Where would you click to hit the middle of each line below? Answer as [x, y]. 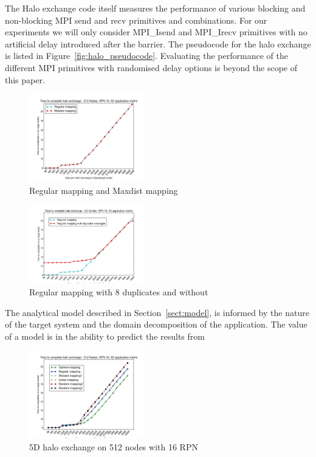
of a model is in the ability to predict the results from [105, 336]
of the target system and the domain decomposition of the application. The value [156, 324]
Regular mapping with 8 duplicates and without [119, 292]
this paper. [25, 79]
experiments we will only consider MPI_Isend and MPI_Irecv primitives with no [156, 32]
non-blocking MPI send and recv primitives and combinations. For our [136, 20]
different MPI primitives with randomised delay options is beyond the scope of [151, 67]
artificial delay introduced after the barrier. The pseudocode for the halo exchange [158, 43]
